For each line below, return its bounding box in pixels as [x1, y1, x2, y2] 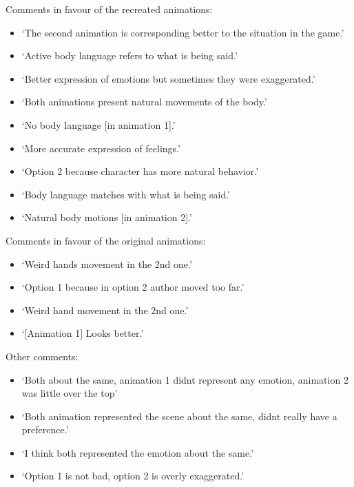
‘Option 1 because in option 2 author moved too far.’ [21, 280, 244, 294]
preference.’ [21, 422, 69, 437]
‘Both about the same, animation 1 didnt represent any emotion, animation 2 [21, 372, 348, 386]
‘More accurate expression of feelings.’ [21, 141, 180, 155]
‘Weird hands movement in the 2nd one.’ [21, 256, 192, 271]
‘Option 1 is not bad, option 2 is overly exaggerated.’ [21, 468, 244, 483]
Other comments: [6, 349, 79, 363]
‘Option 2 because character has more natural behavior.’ [21, 164, 259, 178]
